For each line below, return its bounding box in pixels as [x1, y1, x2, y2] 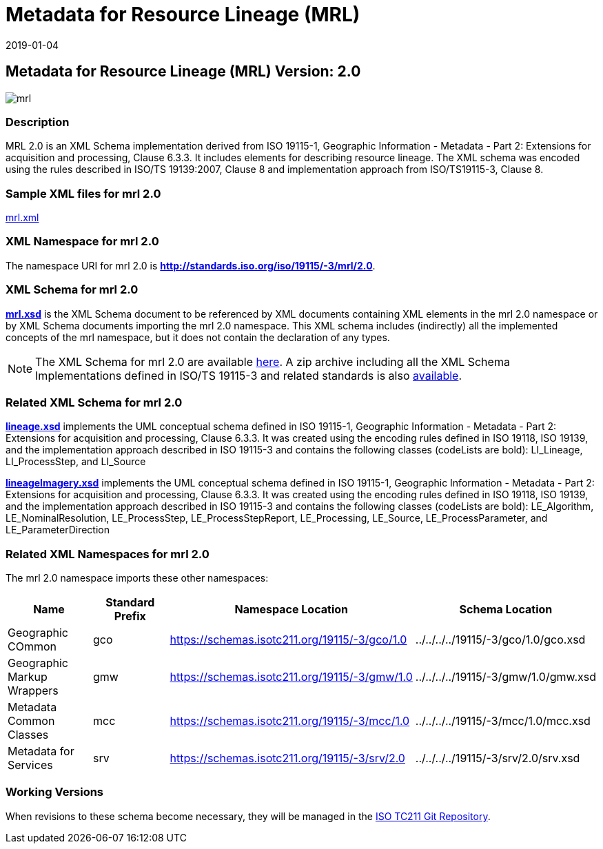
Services [8, 758, 53, 773]
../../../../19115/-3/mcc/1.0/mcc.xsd [415, 714, 591, 728]
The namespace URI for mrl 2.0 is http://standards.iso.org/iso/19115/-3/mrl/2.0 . [6, 259, 376, 272]
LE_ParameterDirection [6, 524, 110, 536]
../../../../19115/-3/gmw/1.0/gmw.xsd [415, 670, 596, 684]
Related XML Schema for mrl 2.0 [6, 395, 183, 409]
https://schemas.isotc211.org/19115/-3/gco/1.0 [170, 633, 407, 647]
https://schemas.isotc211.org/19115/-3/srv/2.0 [170, 751, 405, 766]
